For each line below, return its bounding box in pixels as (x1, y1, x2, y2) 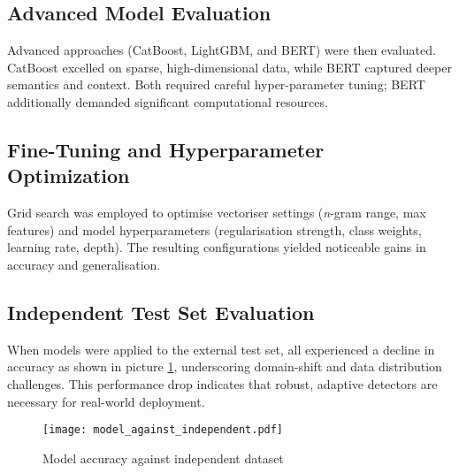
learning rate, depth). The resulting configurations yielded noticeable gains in (7, 238, 426, 256)
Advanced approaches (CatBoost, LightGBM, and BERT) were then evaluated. (7, 41, 436, 59)
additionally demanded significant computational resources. (7, 92, 328, 111)
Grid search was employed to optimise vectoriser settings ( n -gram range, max (7, 203, 426, 222)
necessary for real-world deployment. (7, 392, 205, 410)
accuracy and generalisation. (7, 255, 161, 273)
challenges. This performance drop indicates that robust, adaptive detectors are (7, 374, 438, 393)
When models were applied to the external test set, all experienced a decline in (7, 339, 435, 358)
